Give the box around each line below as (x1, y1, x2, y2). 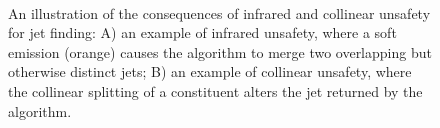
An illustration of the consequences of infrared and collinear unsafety (8, 2, 431, 23)
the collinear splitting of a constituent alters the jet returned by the (8, 80, 423, 101)
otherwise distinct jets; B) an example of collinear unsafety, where (8, 61, 412, 82)
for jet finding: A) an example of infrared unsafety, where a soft (8, 22, 397, 43)
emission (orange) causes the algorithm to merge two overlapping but (8, 41, 432, 62)
